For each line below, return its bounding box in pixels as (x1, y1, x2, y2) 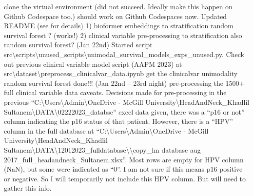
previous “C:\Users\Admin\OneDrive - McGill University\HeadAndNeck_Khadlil (4, 97, 250, 107)
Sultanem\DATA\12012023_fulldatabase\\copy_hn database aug (4, 144, 201, 155)
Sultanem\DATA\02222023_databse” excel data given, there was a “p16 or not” (4, 106, 245, 117)
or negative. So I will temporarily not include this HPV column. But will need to (4, 173, 246, 183)
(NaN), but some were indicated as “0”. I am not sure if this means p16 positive (4, 164, 243, 174)
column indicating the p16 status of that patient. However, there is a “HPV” (4, 116, 233, 126)
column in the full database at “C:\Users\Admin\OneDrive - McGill (4, 125, 209, 136)
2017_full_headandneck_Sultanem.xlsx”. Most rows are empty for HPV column (4, 154, 244, 164)
